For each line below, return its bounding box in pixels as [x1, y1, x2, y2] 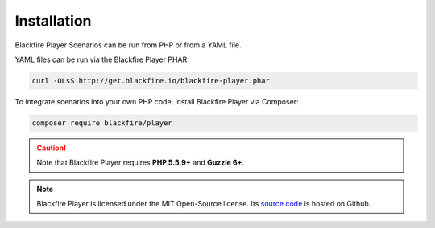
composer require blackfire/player [31, 118, 172, 128]
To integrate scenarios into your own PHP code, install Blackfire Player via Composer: [14, 96, 299, 106]
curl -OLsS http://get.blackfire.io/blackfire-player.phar [31, 76, 270, 85]
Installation [14, 12, 92, 30]
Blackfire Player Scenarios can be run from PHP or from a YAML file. [14, 40, 242, 50]
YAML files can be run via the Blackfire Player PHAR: [14, 55, 189, 64]
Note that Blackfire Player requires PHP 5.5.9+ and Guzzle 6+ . [36, 157, 245, 168]
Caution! [36, 143, 67, 153]
